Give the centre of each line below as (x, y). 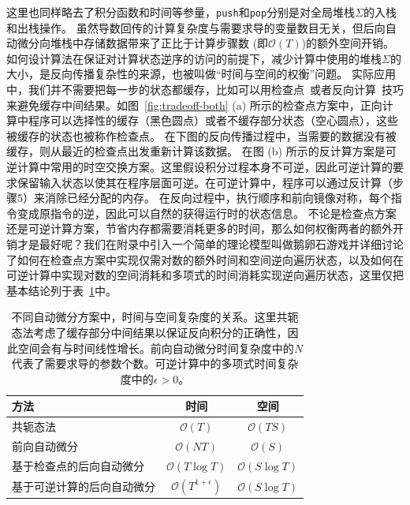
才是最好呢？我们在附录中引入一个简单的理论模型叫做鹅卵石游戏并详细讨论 (210, 243)
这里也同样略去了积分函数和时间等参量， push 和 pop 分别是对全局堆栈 (181, 12)
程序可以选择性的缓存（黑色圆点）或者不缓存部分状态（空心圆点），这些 (213, 120)
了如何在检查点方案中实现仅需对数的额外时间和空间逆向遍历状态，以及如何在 (205, 259)
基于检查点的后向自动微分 (78, 465)
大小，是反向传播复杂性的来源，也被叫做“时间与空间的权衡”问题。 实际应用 (201, 74)
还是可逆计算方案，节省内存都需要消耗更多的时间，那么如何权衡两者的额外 (199, 228)
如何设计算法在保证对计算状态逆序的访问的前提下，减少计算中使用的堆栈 (194, 58)
